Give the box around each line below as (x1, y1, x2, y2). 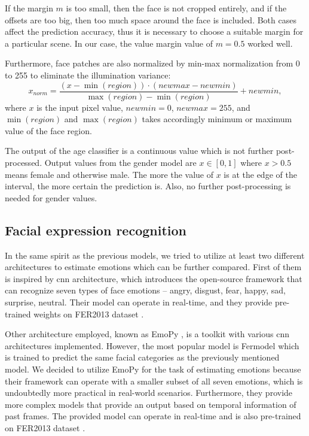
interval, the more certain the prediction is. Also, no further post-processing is (5, 180, 291, 192)
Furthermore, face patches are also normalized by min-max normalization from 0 (5, 57, 300, 69)
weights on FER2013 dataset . (33, 307, 144, 320)
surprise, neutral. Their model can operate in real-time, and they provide (5, 295, 273, 308)
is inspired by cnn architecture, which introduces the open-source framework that (5, 272, 302, 284)
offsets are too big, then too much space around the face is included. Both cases (5, 13, 296, 26)
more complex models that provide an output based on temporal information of (5, 398, 296, 410)
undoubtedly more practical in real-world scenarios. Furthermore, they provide (5, 386, 293, 399)
